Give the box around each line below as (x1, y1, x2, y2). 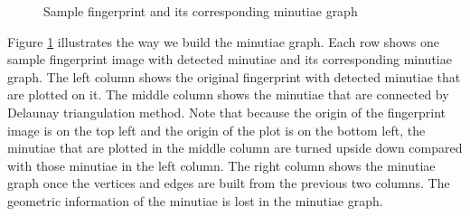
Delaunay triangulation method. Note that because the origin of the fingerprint (7, 102, 446, 121)
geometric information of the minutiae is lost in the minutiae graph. (7, 191, 383, 210)
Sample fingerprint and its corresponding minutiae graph (43, 2, 358, 20)
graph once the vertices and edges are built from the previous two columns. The (7, 174, 450, 193)
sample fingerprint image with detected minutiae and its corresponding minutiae (7, 50, 452, 69)
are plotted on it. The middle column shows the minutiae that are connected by (7, 85, 449, 104)
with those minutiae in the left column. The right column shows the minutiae (7, 155, 436, 174)
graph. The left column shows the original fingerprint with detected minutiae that (7, 67, 461, 86)
